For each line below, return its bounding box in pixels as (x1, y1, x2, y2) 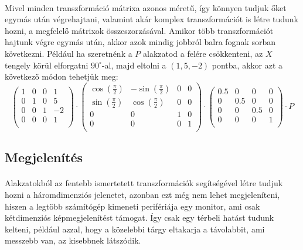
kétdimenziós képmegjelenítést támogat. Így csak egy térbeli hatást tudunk (5, 211, 274, 224)
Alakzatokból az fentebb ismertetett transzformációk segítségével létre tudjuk (5, 177, 283, 189)
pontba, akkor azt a (212, 59, 283, 71)
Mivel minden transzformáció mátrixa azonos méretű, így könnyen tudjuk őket (5, 1, 287, 13)
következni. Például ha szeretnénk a (5, 47, 132, 59)
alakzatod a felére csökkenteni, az (143, 47, 263, 59)
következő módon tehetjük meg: (5, 70, 118, 83)
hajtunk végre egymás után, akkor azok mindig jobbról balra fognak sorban (5, 36, 276, 48)
